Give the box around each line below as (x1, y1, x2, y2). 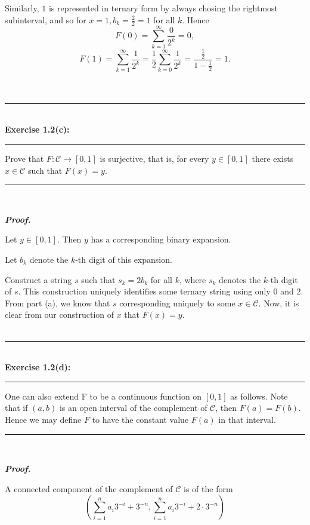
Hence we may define (5, 413, 82, 425)
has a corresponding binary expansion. (91, 233, 231, 245)
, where (179, 273, 206, 285)
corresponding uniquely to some (119, 296, 235, 309)
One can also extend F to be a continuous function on (5, 389, 202, 402)
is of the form (184, 482, 233, 495)
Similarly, (5, 2, 39, 14)
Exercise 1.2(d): (5, 361, 71, 373)
